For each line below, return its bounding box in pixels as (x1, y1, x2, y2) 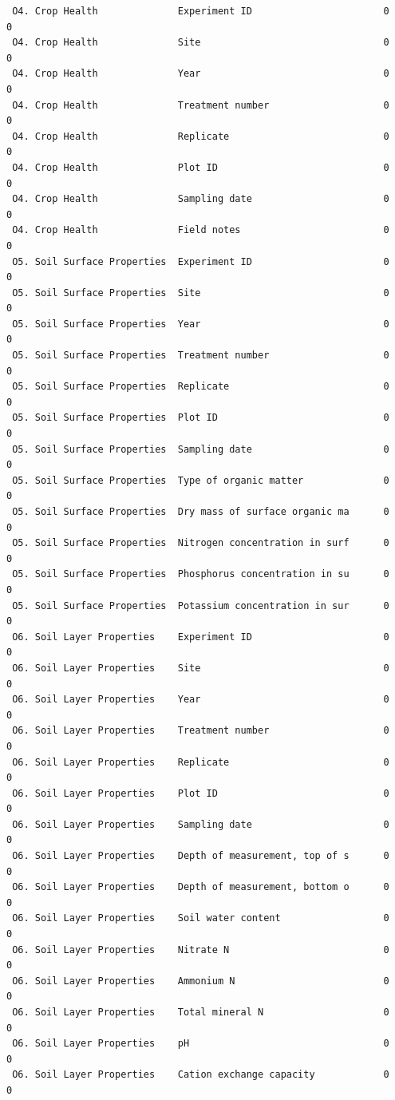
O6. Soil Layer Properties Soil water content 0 (12, 912, 389, 924)
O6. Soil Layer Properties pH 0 (12, 1038, 389, 1050)
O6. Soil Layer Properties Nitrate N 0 (12, 944, 389, 956)
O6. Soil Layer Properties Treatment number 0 (12, 725, 389, 737)
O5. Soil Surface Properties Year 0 (12, 318, 389, 330)
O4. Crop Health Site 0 (12, 37, 389, 49)
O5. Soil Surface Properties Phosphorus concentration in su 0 (12, 568, 389, 580)
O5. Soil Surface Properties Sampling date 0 (12, 443, 389, 455)
